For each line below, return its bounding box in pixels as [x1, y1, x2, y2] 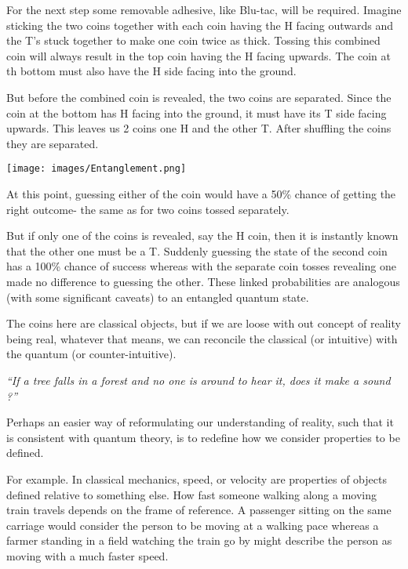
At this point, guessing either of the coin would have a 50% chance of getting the [6, 186, 396, 201]
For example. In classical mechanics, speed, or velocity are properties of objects [6, 470, 387, 487]
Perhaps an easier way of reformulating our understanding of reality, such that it [6, 414, 394, 430]
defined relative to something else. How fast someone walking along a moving [6, 486, 377, 502]
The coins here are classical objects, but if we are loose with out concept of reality [6, 315, 401, 332]
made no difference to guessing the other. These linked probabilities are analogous [6, 273, 400, 289]
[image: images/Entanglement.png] [6, 163, 187, 175]
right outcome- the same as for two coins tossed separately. [6, 201, 290, 217]
